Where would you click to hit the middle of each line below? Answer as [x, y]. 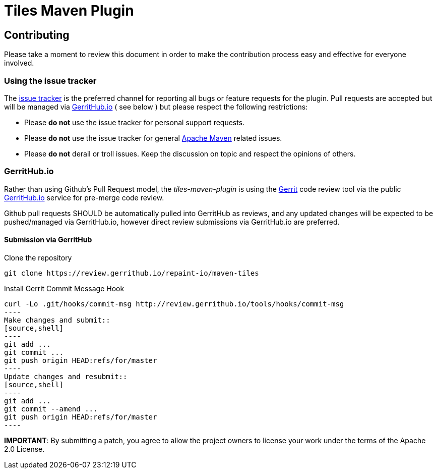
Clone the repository [38, 257]
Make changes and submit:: [57, 320]
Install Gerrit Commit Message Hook [64, 288]
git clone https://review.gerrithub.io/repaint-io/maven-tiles [132, 273]
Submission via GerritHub [48, 240]
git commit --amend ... [51, 409]
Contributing [37, 35]
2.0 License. [24, 449]
